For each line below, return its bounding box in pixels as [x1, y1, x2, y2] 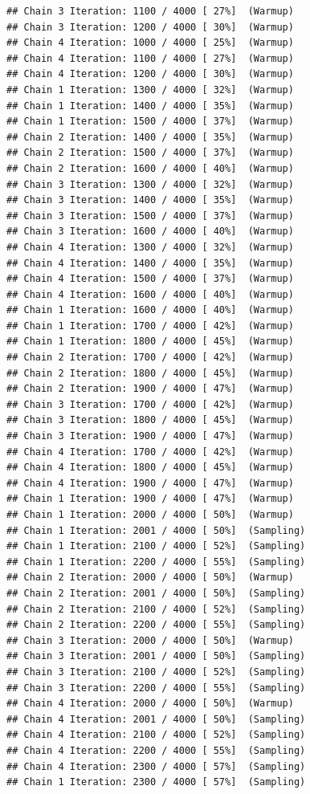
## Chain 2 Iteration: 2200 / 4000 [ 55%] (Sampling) [6, 619, 306, 631]
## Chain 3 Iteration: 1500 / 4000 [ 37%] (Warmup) [6, 210, 294, 222]
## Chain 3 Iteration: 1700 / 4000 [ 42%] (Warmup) [6, 398, 294, 410]
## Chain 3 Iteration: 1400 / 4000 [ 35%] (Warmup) [6, 194, 294, 206]
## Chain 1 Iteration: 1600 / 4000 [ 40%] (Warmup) [6, 304, 294, 316]
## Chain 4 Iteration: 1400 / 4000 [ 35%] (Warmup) [6, 257, 294, 269]
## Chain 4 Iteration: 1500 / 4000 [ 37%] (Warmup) [6, 273, 294, 285]
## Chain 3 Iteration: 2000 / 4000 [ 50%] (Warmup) [6, 634, 294, 646]
